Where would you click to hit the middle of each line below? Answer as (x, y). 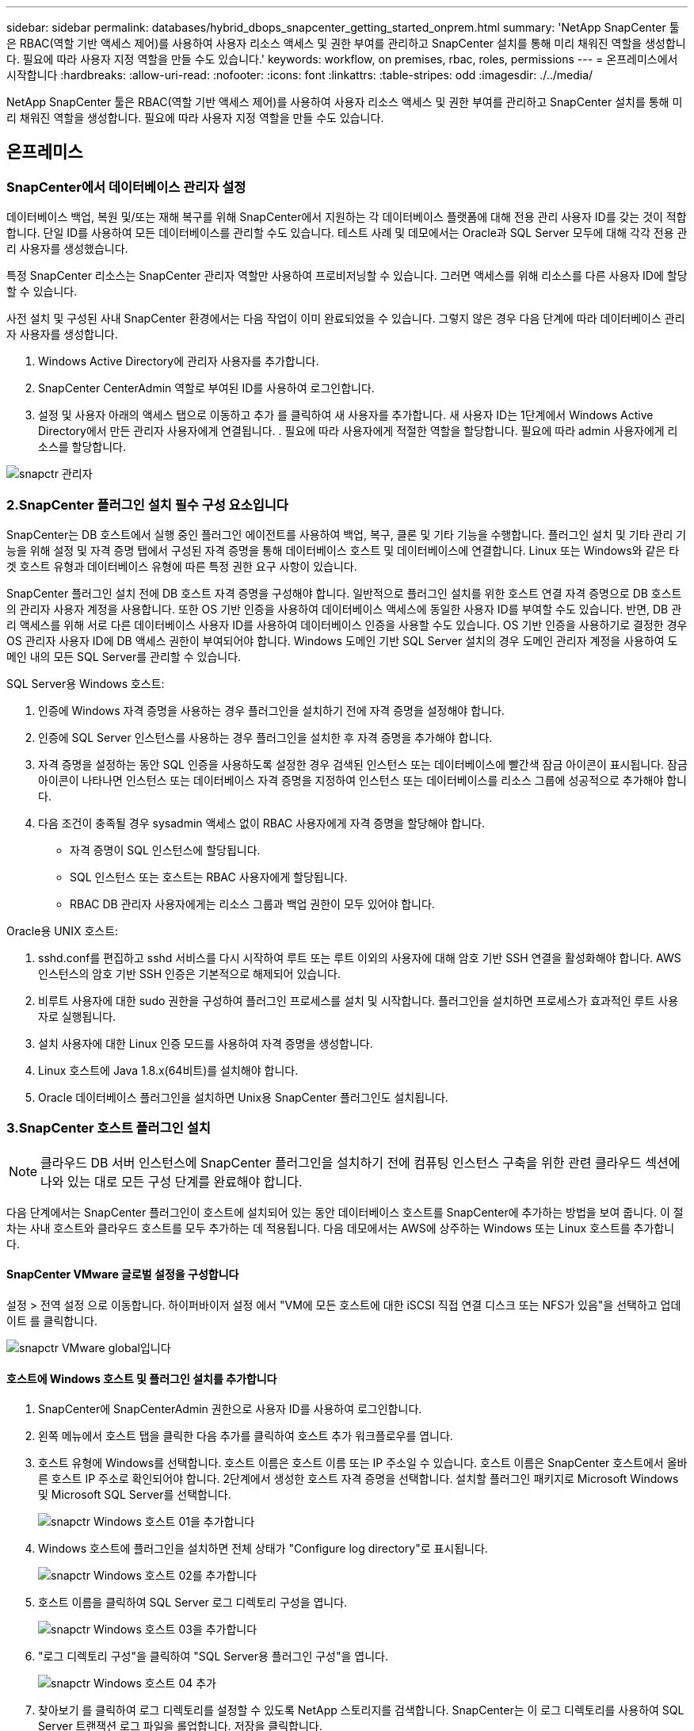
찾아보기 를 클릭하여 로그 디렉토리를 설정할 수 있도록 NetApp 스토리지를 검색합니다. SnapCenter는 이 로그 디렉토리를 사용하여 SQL (361, 1710)
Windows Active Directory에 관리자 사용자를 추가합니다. (179, 361)
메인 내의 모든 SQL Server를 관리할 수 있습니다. (124, 656)
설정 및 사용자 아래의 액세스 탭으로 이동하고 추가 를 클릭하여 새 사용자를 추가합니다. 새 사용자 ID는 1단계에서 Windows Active (346, 415)
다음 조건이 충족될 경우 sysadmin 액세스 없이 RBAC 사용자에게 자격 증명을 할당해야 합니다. (262, 823)
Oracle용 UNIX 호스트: (63, 930)
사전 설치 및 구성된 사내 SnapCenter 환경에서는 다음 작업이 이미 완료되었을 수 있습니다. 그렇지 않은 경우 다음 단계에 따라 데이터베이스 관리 (346, 319)
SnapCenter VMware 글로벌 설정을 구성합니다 (123, 1274)
